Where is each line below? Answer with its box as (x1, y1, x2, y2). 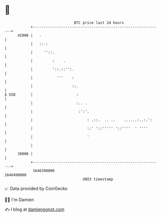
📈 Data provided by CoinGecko (4, 186, 68, 191)
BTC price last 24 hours (74, 20, 124, 25)
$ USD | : (4, 92, 79, 97)
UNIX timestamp (82, 176, 113, 182)
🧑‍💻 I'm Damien (4, 197, 34, 203)
